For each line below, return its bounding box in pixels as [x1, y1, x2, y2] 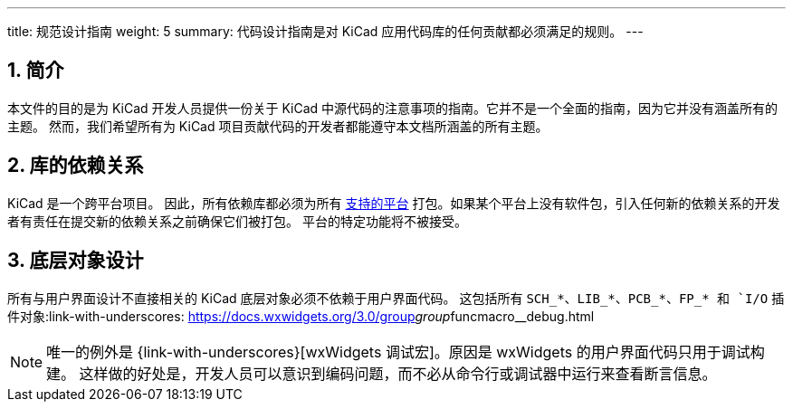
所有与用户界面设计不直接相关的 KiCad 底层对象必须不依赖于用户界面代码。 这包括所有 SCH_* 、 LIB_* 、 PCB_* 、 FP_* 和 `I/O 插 [7, 290, 785, 306]
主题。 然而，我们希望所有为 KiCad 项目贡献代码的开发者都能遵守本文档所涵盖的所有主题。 [7, 118, 549, 134]
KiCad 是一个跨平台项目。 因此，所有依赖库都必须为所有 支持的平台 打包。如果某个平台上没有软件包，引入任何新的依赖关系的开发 [7, 195, 780, 211]
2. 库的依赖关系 [7, 154, 144, 177]
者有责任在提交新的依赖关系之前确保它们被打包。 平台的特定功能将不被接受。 [7, 213, 467, 229]
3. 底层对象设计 [7, 249, 144, 272]
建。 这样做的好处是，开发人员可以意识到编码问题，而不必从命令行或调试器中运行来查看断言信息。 [46, 364, 717, 383]
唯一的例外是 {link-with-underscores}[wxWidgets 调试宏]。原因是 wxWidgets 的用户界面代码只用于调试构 [46, 342, 765, 361]
